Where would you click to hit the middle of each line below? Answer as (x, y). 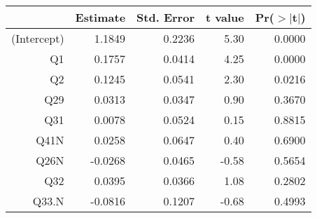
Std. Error (165, 17)
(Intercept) (38, 38)
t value (225, 17)
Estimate (100, 17)
